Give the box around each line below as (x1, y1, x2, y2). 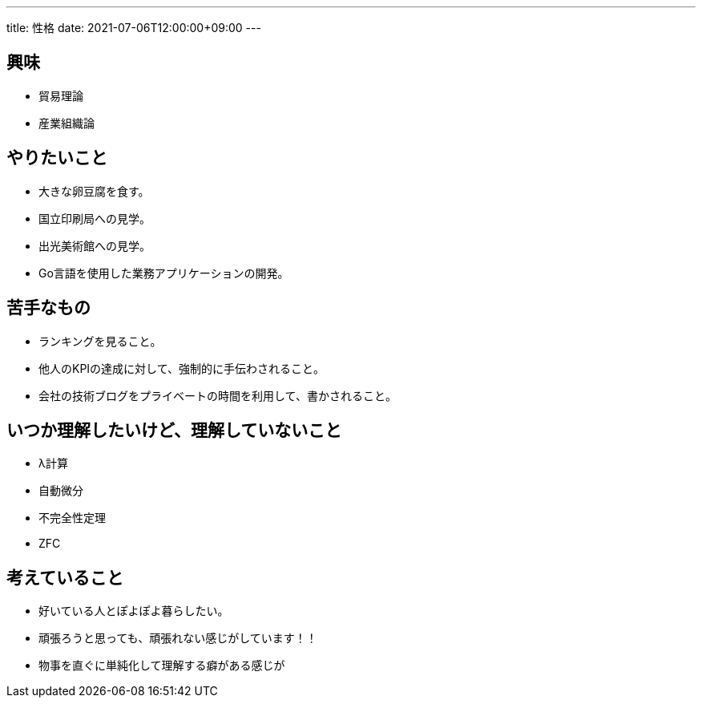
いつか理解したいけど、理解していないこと (6, 419, 342, 440)
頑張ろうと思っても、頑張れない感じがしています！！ (38, 631, 317, 645)
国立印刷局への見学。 (38, 211, 151, 225)
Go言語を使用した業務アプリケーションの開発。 (38, 265, 289, 280)
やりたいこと (6, 148, 107, 168)
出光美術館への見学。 (38, 238, 151, 253)
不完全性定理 (38, 511, 106, 525)
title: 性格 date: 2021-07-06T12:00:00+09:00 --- (6, 21, 261, 34)
